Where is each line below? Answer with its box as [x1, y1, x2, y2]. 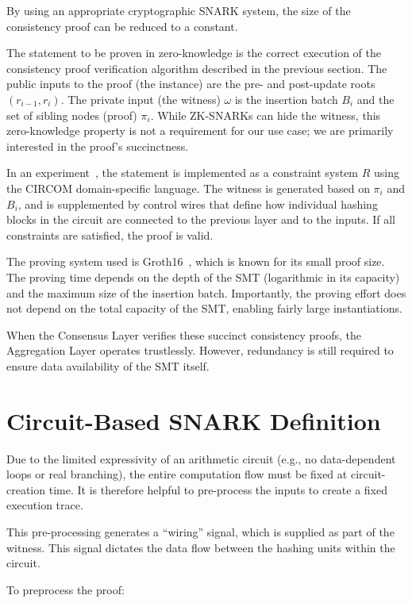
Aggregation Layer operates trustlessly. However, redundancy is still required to [6, 342, 394, 359]
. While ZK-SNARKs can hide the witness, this [150, 106, 381, 123]
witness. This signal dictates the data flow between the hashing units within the [6, 539, 395, 555]
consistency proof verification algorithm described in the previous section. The [6, 60, 387, 76]
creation [6, 481, 46, 497]
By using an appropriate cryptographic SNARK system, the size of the [6, 2, 351, 18]
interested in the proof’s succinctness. [6, 137, 189, 154]
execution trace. [6, 497, 83, 513]
